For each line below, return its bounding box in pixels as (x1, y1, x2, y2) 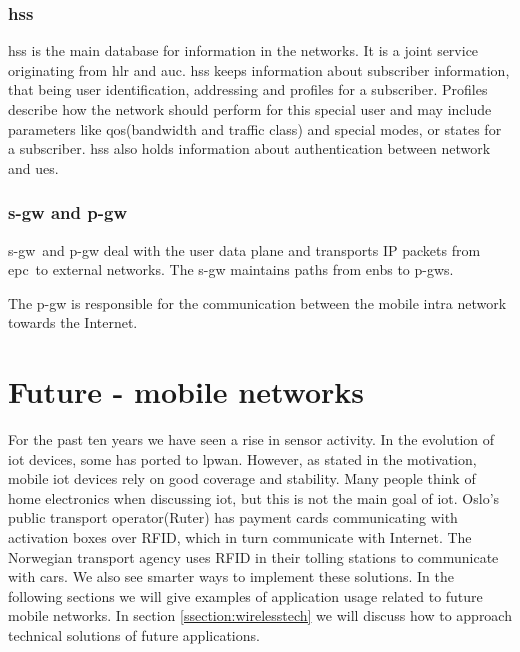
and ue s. (8, 157, 59, 178)
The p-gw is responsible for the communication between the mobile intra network (8, 292, 507, 313)
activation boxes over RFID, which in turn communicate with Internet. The (8, 527, 472, 548)
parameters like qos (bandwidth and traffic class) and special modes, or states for (8, 118, 502, 139)
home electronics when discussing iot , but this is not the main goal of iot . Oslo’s (8, 487, 500, 508)
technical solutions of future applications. (8, 625, 260, 646)
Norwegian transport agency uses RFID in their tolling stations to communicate (8, 546, 499, 567)
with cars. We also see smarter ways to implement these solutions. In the (8, 566, 454, 587)
